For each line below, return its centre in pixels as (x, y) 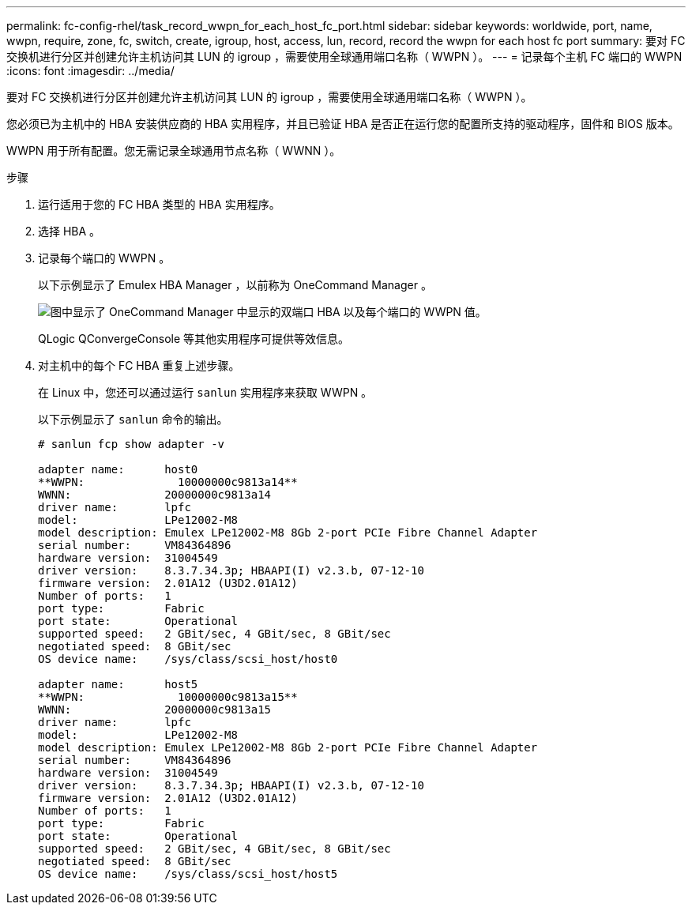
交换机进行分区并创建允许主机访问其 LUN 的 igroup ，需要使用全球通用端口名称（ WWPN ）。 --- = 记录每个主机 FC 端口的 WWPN (344, 56)
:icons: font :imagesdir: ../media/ (90, 71)
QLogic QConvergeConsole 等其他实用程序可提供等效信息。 (194, 339)
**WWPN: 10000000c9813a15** (168, 697)
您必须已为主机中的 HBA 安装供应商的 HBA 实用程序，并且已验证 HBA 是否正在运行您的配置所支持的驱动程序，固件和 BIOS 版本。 (343, 124)
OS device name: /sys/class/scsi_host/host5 (188, 874)
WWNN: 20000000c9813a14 (155, 495)
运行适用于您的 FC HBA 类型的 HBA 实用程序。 (159, 204)
